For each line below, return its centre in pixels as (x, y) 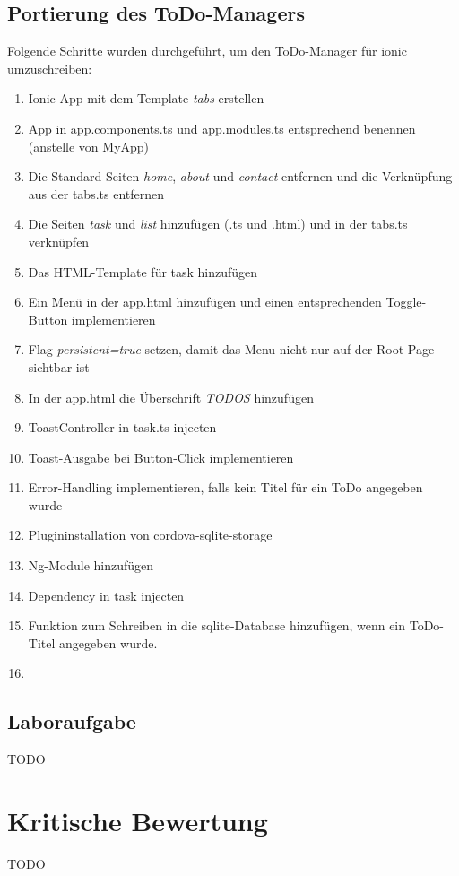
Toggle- (406, 302)
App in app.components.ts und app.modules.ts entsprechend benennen (222, 128)
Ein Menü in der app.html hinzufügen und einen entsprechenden (205, 302)
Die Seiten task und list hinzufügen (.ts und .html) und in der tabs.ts (218, 224)
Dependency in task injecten (106, 595)
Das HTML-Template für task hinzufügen (143, 271)
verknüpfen (59, 241)
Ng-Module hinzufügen (91, 565)
